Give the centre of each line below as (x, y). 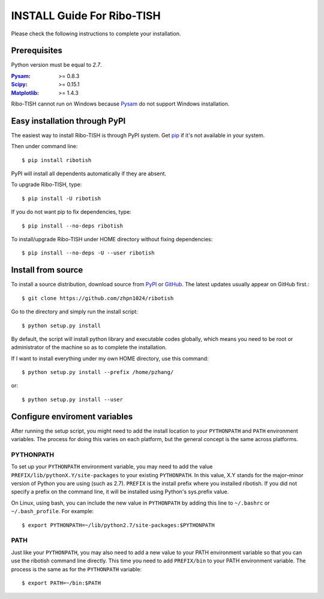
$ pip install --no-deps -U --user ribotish (88, 253)
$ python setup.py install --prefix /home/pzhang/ (98, 372)
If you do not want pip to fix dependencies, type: (71, 212)
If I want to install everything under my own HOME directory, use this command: (110, 358)
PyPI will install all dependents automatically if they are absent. (89, 173)
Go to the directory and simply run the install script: (74, 312)
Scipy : (19, 85)
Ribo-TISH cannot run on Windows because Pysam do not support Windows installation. (120, 104)
